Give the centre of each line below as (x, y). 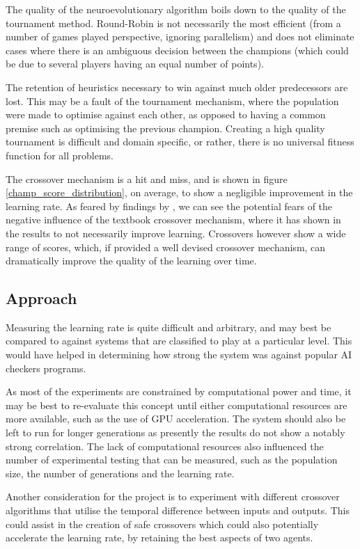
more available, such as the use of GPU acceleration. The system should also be (176, 419)
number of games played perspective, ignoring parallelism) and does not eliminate (180, 37)
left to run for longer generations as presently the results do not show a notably (175, 432)
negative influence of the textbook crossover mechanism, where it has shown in (173, 220)
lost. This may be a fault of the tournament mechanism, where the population (172, 101)
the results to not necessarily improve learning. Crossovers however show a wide (176, 233)
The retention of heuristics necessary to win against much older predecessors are (177, 87)
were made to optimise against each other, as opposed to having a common (166, 114)
